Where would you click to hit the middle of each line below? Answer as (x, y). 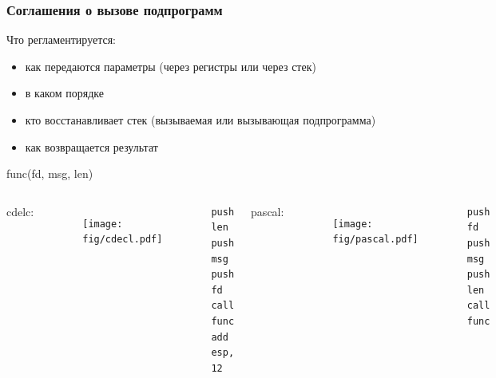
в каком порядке (64, 93)
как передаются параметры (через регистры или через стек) (171, 66)
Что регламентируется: (61, 39)
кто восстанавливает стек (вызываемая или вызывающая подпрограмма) (200, 120)
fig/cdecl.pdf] (123, 240)
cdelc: (20, 211)
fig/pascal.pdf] (375, 240)
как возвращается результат (91, 146)
